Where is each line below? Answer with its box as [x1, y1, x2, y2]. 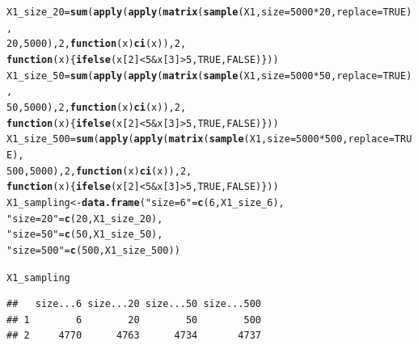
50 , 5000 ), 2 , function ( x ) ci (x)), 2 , [6, 101, 187, 113]
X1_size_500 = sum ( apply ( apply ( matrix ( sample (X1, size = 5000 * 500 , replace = [6, 133, 395, 145]
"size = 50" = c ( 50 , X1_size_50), [6, 229, 163, 241]
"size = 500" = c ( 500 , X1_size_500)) [6, 244, 180, 256]
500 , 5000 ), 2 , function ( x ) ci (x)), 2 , [6, 165, 192, 177]
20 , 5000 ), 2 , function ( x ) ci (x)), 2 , [6, 38, 187, 50]
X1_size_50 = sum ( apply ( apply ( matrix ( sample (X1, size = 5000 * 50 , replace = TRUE [6, 69, 407, 82]
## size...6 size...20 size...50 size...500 [6, 298, 261, 310]
